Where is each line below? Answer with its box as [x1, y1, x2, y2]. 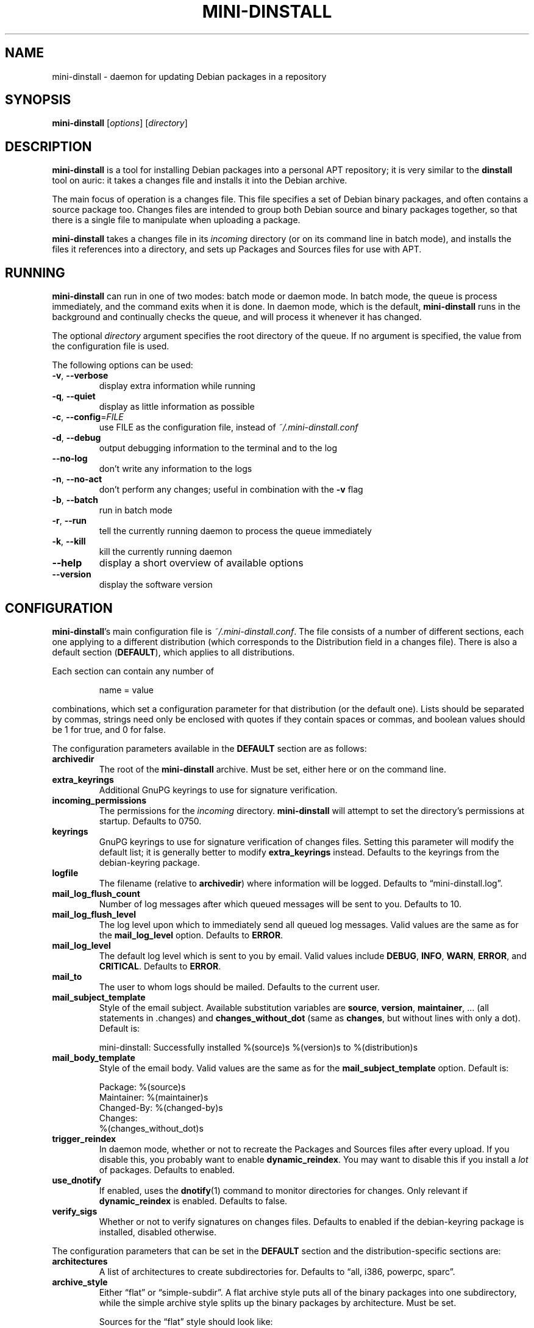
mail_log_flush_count [52, 888, 140, 899]
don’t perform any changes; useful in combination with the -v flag [99, 484, 363, 495]
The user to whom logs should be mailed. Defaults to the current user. [99, 981, 380, 992]
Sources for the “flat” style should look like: [99, 1316, 273, 1327]
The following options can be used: [52, 360, 193, 371]
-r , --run [52, 515, 87, 526]
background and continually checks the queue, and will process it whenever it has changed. [52, 312, 422, 323]
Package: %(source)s [99, 1081, 186, 1092]
